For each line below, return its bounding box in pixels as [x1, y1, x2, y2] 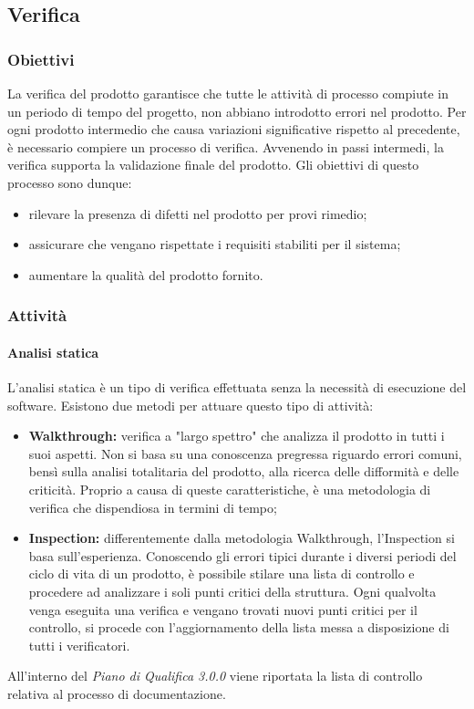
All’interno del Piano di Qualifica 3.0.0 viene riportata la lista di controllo [7, 666, 423, 685]
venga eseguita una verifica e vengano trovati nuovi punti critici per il [28, 600, 417, 619]
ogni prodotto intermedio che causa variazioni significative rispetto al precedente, [7, 120, 460, 139]
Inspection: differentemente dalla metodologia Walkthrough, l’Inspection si [28, 528, 455, 547]
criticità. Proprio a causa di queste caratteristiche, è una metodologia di [28, 479, 431, 498]
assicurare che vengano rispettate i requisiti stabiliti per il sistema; [28, 235, 401, 254]
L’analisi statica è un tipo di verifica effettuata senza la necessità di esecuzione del [7, 377, 467, 396]
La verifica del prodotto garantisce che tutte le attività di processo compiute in [7, 84, 448, 102]
